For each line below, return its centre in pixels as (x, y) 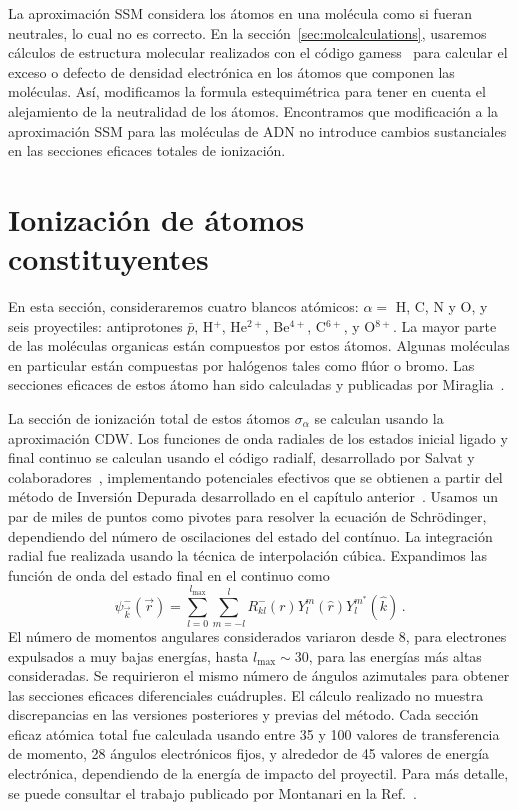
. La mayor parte (444, 325)
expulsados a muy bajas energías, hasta (128, 655)
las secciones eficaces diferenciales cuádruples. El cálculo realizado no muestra (246, 694)
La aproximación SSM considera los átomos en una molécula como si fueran (240, 13)
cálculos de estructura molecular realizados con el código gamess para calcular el (258, 52)
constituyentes (108, 258)
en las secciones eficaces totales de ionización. (147, 150)
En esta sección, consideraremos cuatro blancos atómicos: (183, 306)
